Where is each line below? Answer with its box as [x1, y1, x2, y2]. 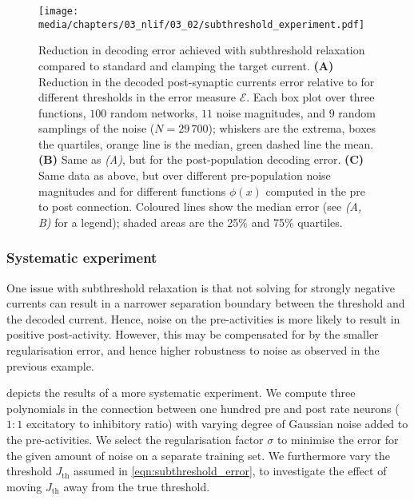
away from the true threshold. [63, 478, 210, 494]
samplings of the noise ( [38, 120, 155, 137]
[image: [38, 6, 79, 17]
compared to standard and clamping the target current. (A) [38, 57, 334, 73]
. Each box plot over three [246, 89, 375, 105]
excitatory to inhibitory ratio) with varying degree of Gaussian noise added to [26, 415, 408, 432]
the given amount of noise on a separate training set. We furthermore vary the [6, 446, 390, 463]
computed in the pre [265, 182, 366, 199]
